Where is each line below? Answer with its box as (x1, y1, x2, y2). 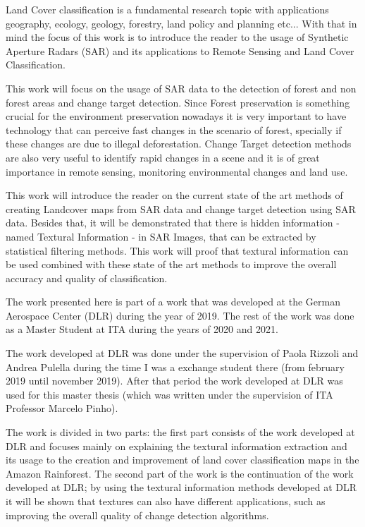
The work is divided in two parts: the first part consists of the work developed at (6, 425, 355, 440)
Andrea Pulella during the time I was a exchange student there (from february (6, 359, 345, 374)
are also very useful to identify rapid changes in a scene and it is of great (6, 150, 320, 164)
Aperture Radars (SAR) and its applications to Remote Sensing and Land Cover (6, 43, 354, 58)
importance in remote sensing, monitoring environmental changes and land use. (6, 164, 348, 178)
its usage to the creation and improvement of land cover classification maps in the (6, 452, 359, 467)
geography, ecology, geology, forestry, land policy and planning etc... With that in (6, 16, 357, 30)
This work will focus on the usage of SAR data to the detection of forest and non (6, 80, 357, 95)
